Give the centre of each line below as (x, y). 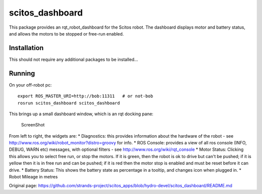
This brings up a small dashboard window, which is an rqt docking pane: (81, 114)
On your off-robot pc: (30, 85)
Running (22, 73)
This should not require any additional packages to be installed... (74, 59)
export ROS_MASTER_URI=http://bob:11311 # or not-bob (85, 96)
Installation (26, 48)
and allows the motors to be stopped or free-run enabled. (66, 34)
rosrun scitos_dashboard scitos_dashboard (69, 103)
